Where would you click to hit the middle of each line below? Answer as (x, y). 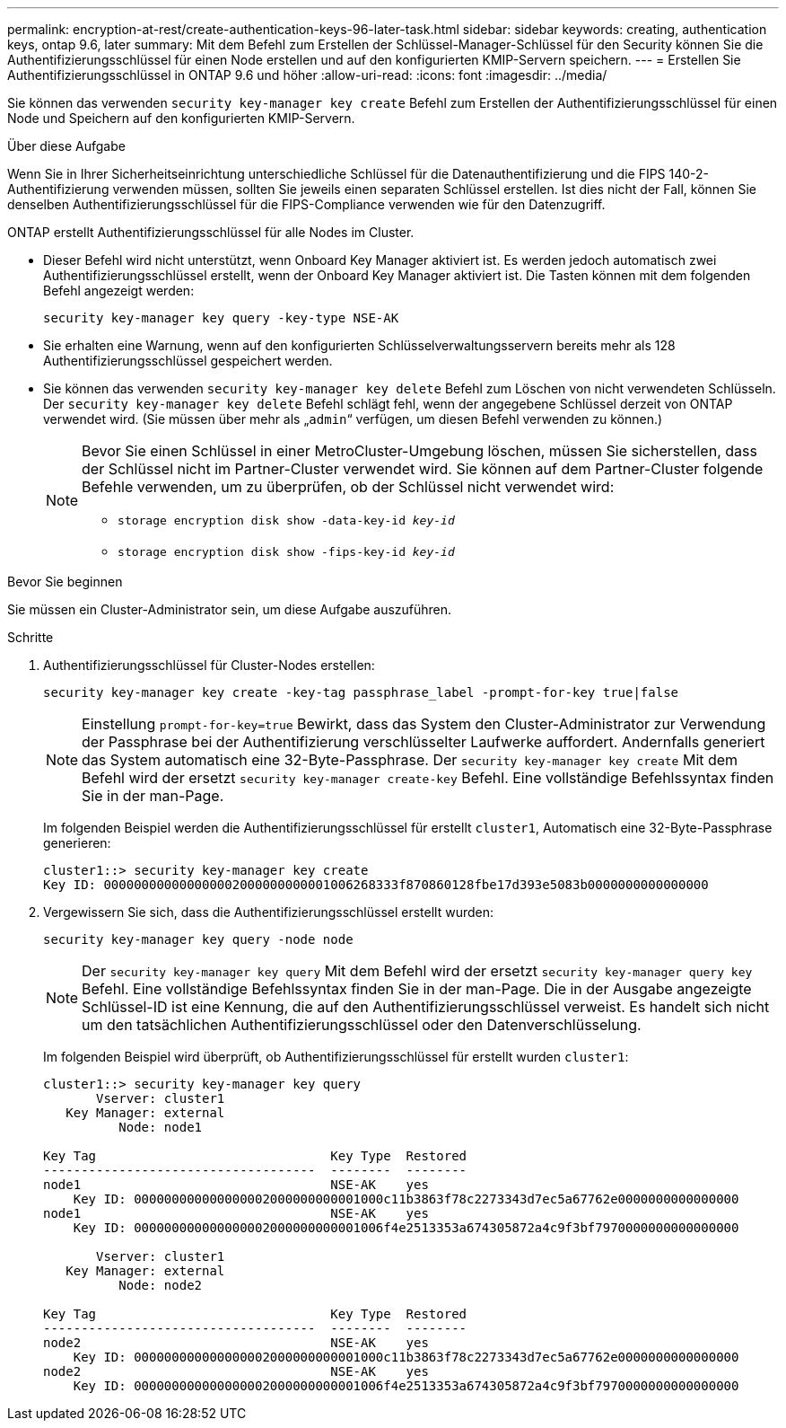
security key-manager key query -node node (198, 939)
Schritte (31, 637)
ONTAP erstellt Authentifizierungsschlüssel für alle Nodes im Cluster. (211, 232)
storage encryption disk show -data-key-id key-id (286, 520)
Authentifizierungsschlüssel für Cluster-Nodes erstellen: (209, 665)
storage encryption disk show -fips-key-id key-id (286, 552)
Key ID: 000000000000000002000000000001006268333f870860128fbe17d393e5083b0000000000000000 (376, 885)
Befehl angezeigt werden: (119, 291)
